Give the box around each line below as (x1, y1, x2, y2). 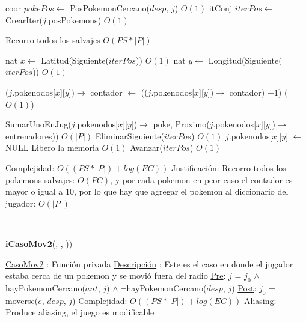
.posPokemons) (46, 13, 102, 26)
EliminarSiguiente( (95, 129, 164, 142)
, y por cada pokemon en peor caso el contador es (110, 173, 293, 186)
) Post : (231, 281, 257, 294)
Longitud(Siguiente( (208, 53, 282, 66)
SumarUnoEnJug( (5, 118, 72, 130)
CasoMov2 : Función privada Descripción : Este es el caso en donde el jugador (5, 257, 293, 270)
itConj (209, 2, 233, 14)
